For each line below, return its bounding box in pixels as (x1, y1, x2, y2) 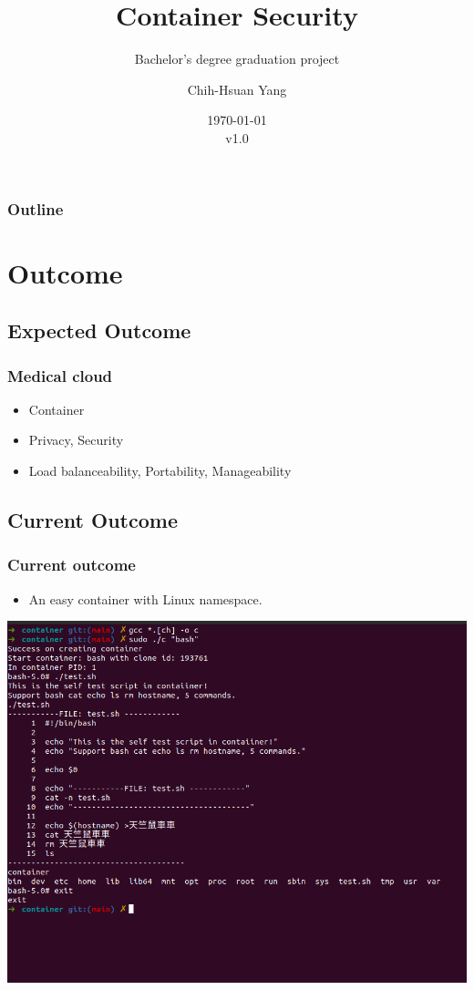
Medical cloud (7, 364, 113, 387)
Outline (7, 197, 64, 220)
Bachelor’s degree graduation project (134, 49, 340, 68)
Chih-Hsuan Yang (187, 79, 287, 98)
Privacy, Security (28, 430, 124, 449)
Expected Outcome (7, 316, 191, 345)
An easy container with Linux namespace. (28, 589, 263, 608)
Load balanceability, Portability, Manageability (28, 460, 292, 480)
